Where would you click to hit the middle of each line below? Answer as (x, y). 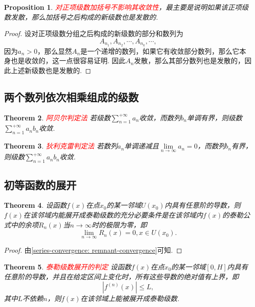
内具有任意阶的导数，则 (202, 205)
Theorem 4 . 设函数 (35, 205)
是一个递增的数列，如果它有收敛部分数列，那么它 (160, 51)
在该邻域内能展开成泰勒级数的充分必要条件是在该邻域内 (113, 215)
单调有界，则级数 (214, 117)
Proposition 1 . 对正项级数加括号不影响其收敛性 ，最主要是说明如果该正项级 (126, 7)
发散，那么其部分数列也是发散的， (189, 60)
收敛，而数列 (160, 117)
